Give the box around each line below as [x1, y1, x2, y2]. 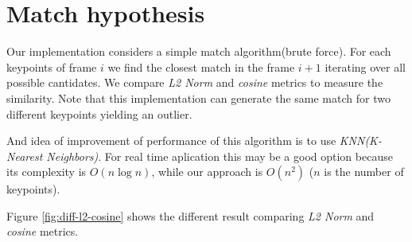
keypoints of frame [6, 58, 97, 75]
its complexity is [6, 163, 87, 180]
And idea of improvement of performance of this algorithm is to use [6, 132, 336, 149]
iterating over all [325, 58, 406, 75]
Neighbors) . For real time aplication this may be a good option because [46, 147, 393, 164]
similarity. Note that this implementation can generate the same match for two [6, 89, 391, 106]
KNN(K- [339, 132, 382, 149]
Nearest [6, 147, 43, 164]
